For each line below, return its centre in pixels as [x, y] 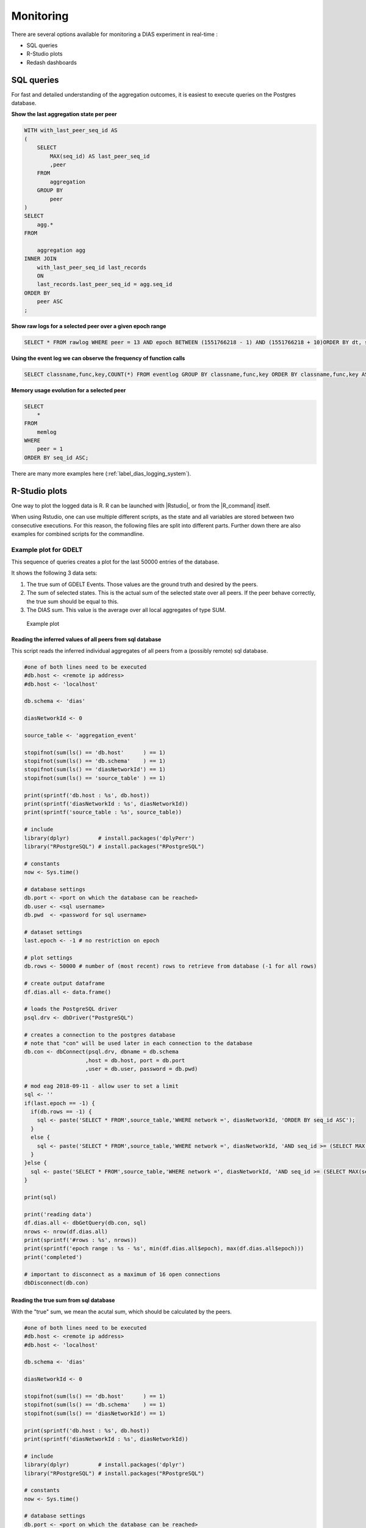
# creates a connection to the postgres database [100, 1035]
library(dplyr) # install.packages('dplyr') [105, 1465]
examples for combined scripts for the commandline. [78, 534]
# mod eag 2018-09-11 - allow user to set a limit [102, 1086]
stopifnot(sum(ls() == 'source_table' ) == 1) [95, 778]
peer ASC [50, 302]
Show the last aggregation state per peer [64, 114]
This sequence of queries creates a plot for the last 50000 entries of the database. [115, 562]
